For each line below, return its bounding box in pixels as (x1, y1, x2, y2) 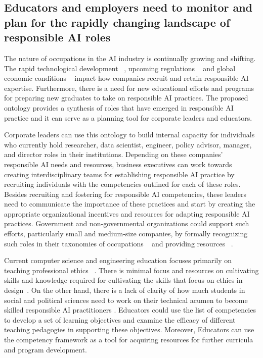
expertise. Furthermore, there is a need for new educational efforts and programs (4, 82, 254, 93)
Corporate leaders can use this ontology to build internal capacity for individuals (4, 129, 255, 140)
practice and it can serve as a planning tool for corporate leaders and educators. (4, 112, 252, 123)
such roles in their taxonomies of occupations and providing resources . (4, 238, 233, 248)
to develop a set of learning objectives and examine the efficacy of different (4, 314, 236, 325)
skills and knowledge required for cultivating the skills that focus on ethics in (4, 275, 243, 285)
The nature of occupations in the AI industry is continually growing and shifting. (4, 53, 256, 63)
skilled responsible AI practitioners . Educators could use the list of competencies (4, 304, 256, 315)
